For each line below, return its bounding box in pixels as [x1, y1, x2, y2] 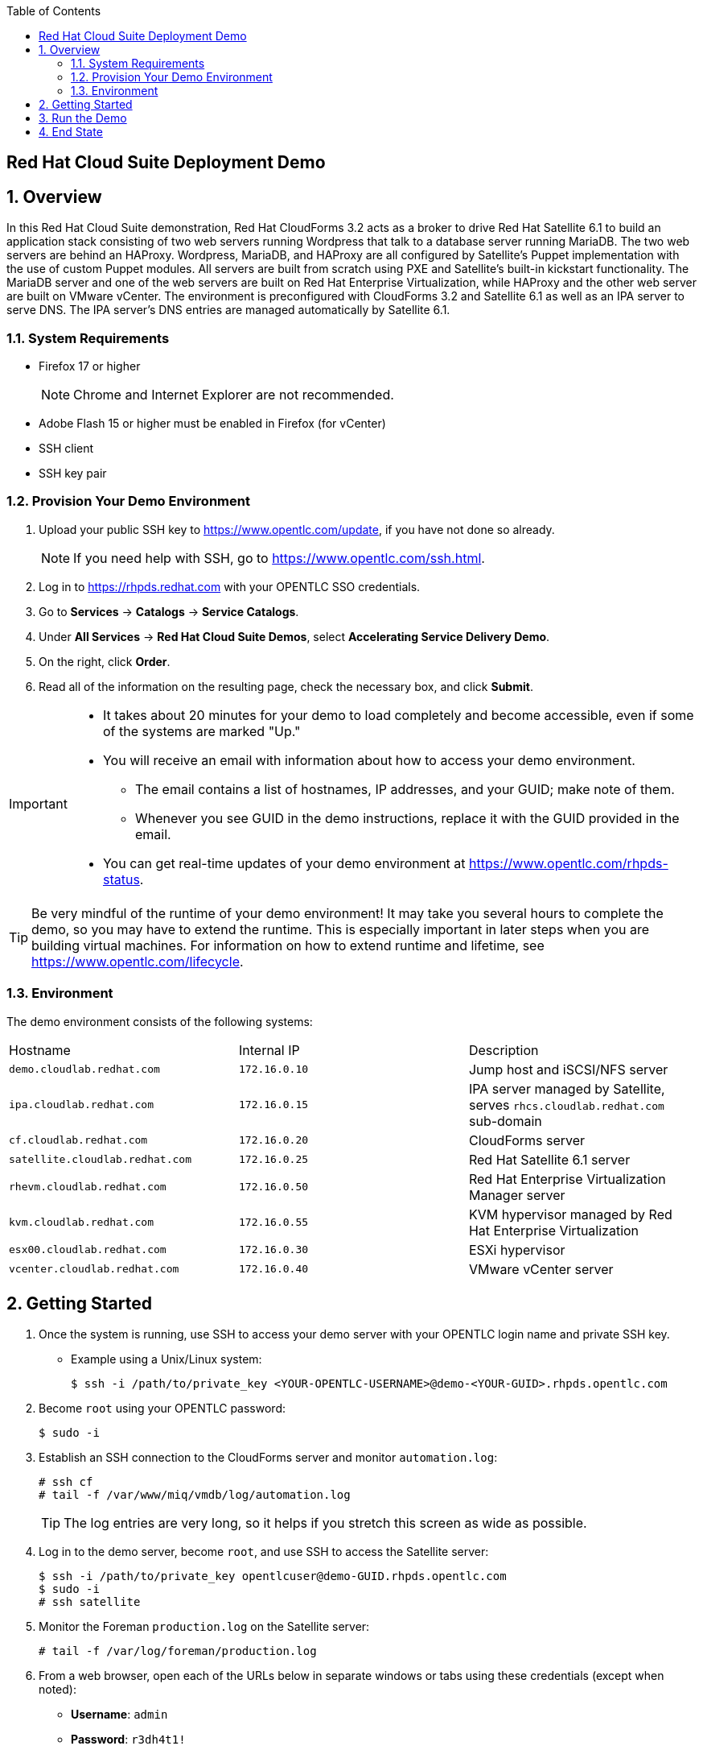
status [102, 871, 140, 887]
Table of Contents [6, 4, 101, 18]
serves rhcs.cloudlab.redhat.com [468, 1096, 664, 1113]
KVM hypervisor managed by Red [468, 1206, 672, 1223]
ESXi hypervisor [468, 1241, 565, 1258]
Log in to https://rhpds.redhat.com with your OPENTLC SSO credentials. [39, 579, 421, 594]
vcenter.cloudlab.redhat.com [9, 1263, 179, 1276]
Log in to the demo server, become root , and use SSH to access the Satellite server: [39, 1545, 489, 1559]
